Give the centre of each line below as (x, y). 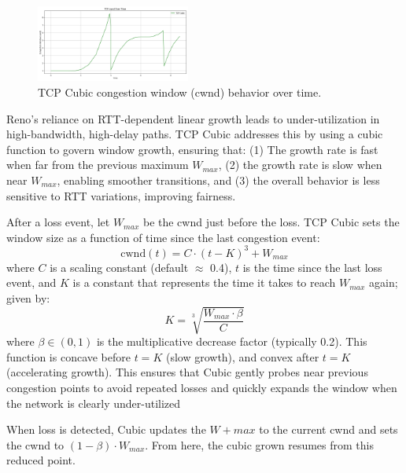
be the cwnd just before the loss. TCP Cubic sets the (271, 222)
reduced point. (41, 460)
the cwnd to (35, 444)
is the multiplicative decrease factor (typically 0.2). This (232, 341)
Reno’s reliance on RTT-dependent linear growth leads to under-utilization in (193, 118)
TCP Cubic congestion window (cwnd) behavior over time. (180, 92)
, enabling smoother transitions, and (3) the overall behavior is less (218, 180)
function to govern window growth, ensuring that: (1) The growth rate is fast (192, 149)
